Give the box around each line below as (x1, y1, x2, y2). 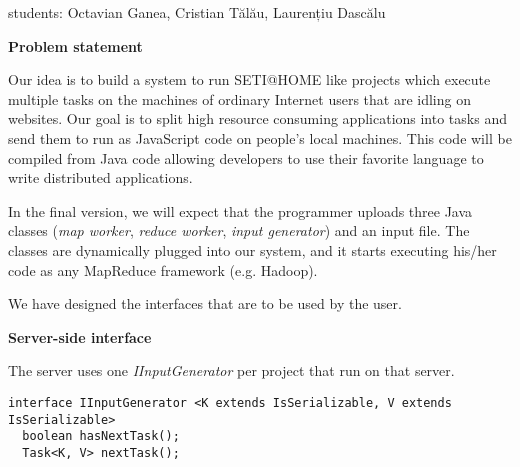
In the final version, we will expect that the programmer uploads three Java (8, 200, 473, 221)
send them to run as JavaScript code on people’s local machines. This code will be (8, 127, 512, 148)
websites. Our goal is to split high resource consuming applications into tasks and (8, 108, 507, 129)
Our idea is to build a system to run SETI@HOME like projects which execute (8, 69, 491, 90)
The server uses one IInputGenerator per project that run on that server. (8, 360, 455, 381)
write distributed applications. (8, 167, 193, 188)
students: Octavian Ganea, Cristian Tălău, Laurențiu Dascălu (8, 2, 386, 22)
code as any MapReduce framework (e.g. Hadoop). (8, 259, 318, 280)
